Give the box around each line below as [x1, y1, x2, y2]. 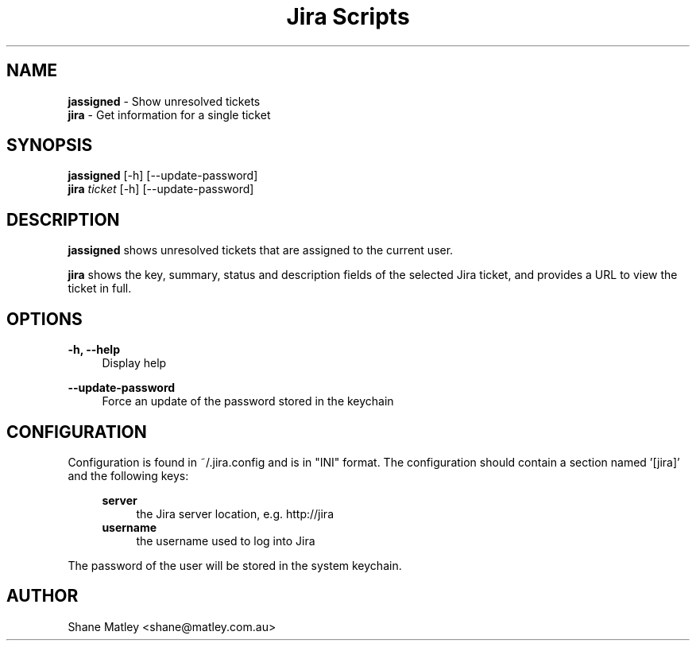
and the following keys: [68, 468, 189, 482]
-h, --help [68, 343, 120, 357]
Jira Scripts [286, 3, 410, 30]
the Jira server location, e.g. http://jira [136, 506, 334, 521]
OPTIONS [6, 308, 83, 329]
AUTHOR [6, 586, 79, 606]
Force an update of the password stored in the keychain [102, 394, 394, 409]
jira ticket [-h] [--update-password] [68, 182, 254, 196]
